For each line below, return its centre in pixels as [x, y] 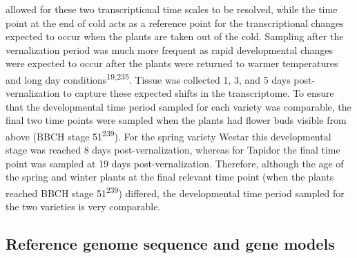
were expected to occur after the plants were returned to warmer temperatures [172, 63]
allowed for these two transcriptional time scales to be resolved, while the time [172, 9]
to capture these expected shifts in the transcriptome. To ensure [199, 93]
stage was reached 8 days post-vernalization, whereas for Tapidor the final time [173, 150]
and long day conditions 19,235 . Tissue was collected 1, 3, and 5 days [148, 78]
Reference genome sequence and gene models [170, 244]
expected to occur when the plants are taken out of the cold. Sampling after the [175, 36]
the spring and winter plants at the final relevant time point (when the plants [170, 177]
